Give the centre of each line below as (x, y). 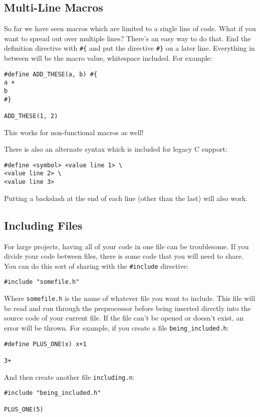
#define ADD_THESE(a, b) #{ (51, 74)
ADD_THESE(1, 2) (31, 116)
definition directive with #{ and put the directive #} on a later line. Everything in (129, 48)
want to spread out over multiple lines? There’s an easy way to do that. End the (127, 38)
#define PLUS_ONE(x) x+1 (45, 344)
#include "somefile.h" (42, 282)
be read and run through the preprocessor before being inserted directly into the (127, 308)
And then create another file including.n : (69, 377)
